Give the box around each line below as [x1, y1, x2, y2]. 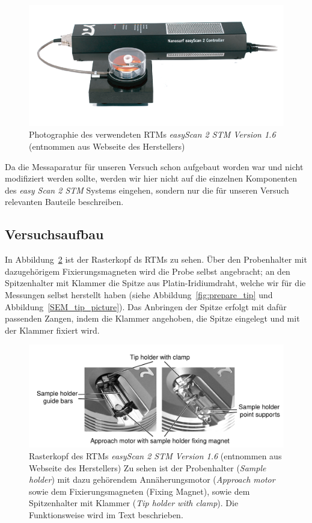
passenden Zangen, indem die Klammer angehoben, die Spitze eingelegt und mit [5, 312, 300, 325]
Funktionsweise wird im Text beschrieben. [29, 508, 183, 521]
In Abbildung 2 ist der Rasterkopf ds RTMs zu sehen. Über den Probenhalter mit [5, 253, 307, 266]
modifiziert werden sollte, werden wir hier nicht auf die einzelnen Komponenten [5, 172, 297, 185]
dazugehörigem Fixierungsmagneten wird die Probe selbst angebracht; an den [5, 265, 290, 277]
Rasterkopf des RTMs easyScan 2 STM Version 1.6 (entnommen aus [29, 449, 282, 462]
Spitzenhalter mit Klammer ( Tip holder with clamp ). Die [29, 497, 239, 509]
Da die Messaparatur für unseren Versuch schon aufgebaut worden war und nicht [5, 160, 304, 173]
